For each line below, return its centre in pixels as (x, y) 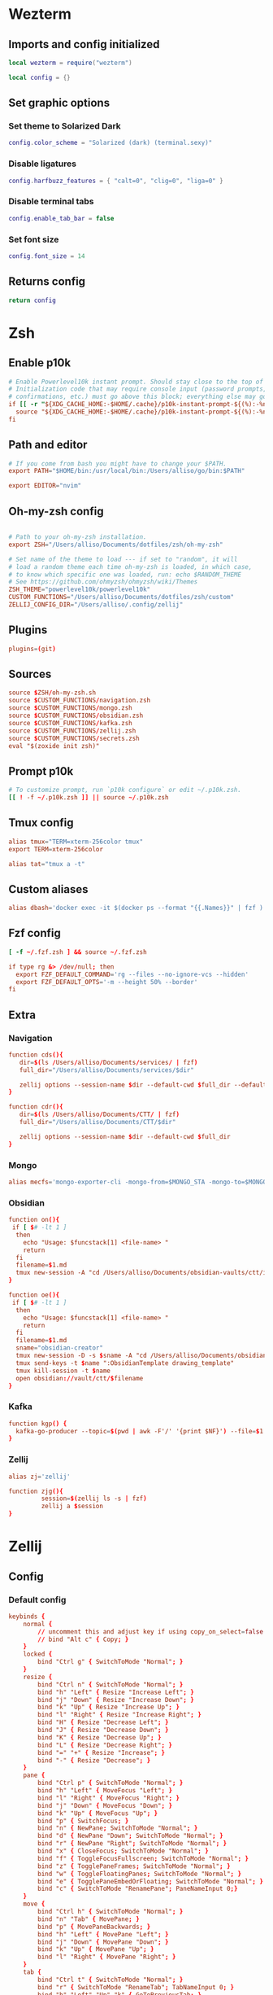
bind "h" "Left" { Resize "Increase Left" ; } (116, 1692)
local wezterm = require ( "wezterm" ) (70, 63)
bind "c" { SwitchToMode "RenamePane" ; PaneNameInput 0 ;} (138, 1889)
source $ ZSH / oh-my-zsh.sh (52, 693)
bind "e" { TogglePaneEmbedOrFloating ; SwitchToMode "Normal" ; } (151, 1881)
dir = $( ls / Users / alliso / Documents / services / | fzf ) (108, 1062)
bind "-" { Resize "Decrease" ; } (94, 1760)
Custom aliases (48, 889)
